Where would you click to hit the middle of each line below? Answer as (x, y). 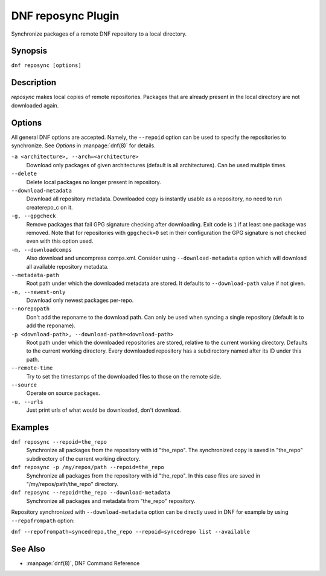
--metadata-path (35, 275)
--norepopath (30, 309)
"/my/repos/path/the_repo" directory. (72, 484)
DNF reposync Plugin (65, 16)
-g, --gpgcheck (34, 216)
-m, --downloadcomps (42, 250)
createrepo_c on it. (50, 207)
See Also (28, 549)
